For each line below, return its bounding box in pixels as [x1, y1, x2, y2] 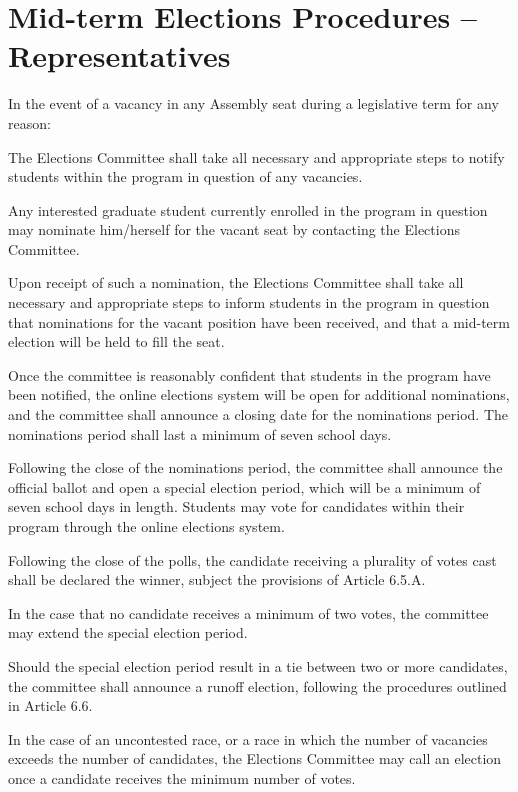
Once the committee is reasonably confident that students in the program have [8, 364, 491, 385]
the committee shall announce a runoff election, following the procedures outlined [8, 675, 507, 696]
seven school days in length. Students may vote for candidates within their [8, 496, 465, 517]
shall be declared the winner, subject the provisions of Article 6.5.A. [8, 569, 426, 590]
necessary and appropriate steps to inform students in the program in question [8, 292, 490, 313]
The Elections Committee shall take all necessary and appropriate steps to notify [8, 146, 505, 167]
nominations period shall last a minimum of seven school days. [8, 423, 392, 444]
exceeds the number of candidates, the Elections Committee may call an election [8, 748, 502, 769]
